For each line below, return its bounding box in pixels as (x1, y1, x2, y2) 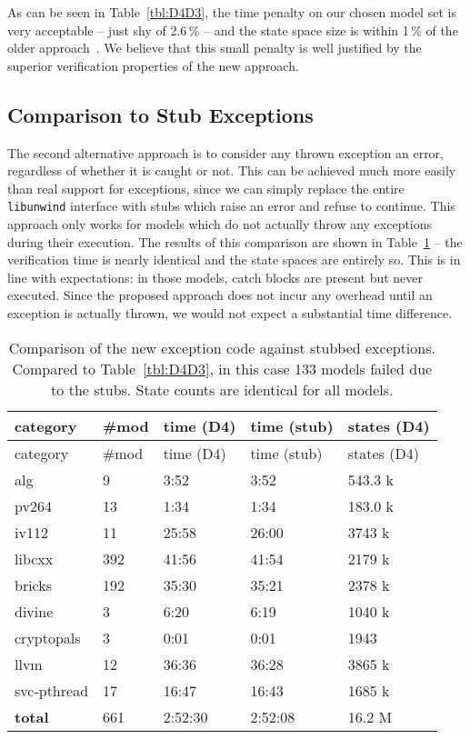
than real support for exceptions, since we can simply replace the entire (7, 178, 405, 197)
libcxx (15, 547, 54, 569)
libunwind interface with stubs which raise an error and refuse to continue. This (7, 196, 455, 215)
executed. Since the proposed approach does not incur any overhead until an (7, 285, 433, 305)
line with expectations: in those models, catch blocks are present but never (7, 267, 424, 286)
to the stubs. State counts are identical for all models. (51, 378, 394, 400)
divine (15, 600, 54, 622)
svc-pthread (15, 679, 89, 701)
